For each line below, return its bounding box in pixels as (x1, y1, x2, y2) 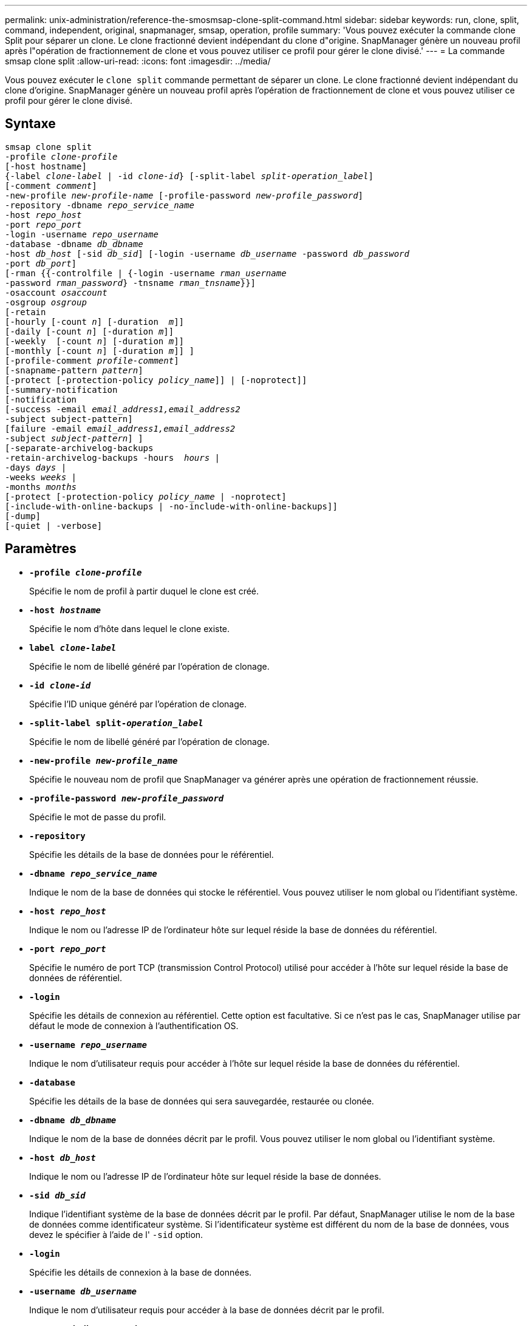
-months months (5, 481, 77, 492)
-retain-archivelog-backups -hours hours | (5, 452, 220, 463)
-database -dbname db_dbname (5, 239, 143, 249)
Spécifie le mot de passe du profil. (29, 811, 166, 822)
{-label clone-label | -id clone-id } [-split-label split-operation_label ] (5, 171, 373, 181)
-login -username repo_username (5, 229, 159, 239)
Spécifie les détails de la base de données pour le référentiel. (29, 849, 274, 860)
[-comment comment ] (5, 180, 97, 191)
